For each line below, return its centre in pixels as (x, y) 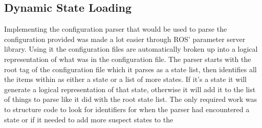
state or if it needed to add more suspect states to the (89, 119)
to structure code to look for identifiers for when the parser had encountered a (127, 109)
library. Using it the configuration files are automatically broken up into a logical (131, 49)
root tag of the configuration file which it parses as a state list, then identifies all (130, 69)
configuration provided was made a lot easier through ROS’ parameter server (125, 39)
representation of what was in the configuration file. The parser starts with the (128, 59)
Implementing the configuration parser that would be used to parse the (116, 29)
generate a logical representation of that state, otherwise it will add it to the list (130, 89)
